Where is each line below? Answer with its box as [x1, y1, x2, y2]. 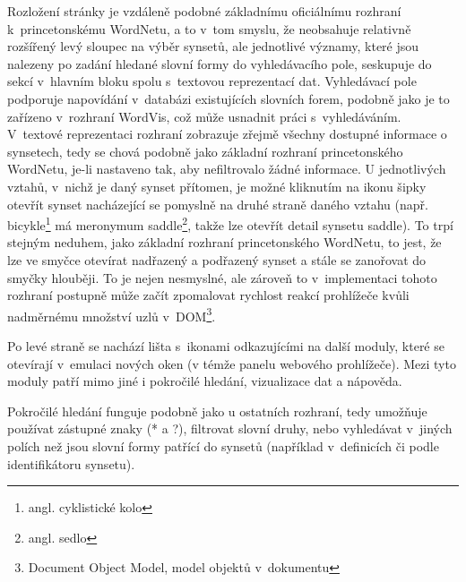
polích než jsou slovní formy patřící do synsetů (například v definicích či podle [7, 436, 439, 455]
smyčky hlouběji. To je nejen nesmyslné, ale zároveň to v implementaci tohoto [7, 268, 437, 287]
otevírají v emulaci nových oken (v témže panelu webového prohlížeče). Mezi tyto [7, 354, 456, 372]
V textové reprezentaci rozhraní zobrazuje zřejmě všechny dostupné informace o [7, 124, 447, 143]
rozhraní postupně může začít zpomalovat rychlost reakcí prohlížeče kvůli [7, 286, 410, 304]
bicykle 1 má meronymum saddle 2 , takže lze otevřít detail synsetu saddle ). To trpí [7, 213, 453, 234]
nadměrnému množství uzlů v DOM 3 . [7, 304, 216, 325]
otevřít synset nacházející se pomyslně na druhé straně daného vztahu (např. [7, 194, 428, 213]
